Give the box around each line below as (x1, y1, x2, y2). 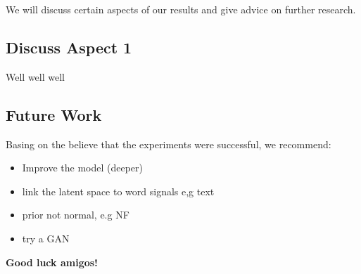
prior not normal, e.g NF (22, 207, 129, 222)
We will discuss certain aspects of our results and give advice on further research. (6, 2, 356, 16)
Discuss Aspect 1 (6, 36, 132, 58)
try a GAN (22, 230, 70, 245)
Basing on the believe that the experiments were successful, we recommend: (6, 136, 331, 151)
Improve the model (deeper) (22, 160, 143, 175)
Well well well (6, 69, 65, 84)
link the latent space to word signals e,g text (22, 183, 215, 198)
